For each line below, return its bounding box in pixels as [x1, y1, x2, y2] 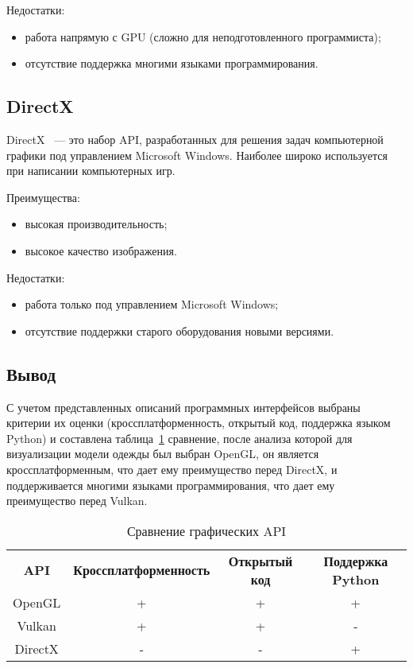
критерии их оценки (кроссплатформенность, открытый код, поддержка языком [6, 414, 391, 431]
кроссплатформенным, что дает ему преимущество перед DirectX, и [6, 460, 338, 477]
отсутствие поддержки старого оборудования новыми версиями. [25, 322, 334, 339]
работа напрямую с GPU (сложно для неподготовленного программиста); [25, 28, 381, 45]
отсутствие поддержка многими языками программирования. [25, 55, 318, 72]
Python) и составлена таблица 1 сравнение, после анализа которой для [6, 429, 353, 446]
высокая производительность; [25, 216, 168, 232]
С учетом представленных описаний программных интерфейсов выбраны [6, 398, 361, 415]
